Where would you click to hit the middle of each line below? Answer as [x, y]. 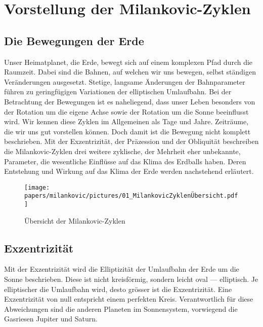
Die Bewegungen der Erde [74, 40]
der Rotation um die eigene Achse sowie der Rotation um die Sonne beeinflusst [126, 111]
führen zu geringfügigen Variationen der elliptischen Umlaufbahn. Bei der [118, 92]
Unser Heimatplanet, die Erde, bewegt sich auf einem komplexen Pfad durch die [128, 62]
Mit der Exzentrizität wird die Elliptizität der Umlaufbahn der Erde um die [122, 269]
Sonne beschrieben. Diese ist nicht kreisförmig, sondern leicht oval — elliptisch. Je [131, 279]
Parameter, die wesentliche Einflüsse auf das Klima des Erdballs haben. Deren [125, 161]
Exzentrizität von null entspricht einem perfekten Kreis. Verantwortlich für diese [129, 299]
